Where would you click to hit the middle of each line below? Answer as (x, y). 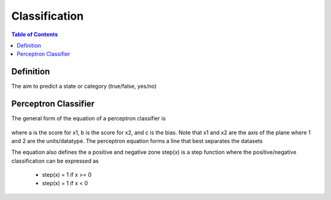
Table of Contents (35, 34)
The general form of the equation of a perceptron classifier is (89, 118)
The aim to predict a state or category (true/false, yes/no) (84, 87)
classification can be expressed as (55, 161)
